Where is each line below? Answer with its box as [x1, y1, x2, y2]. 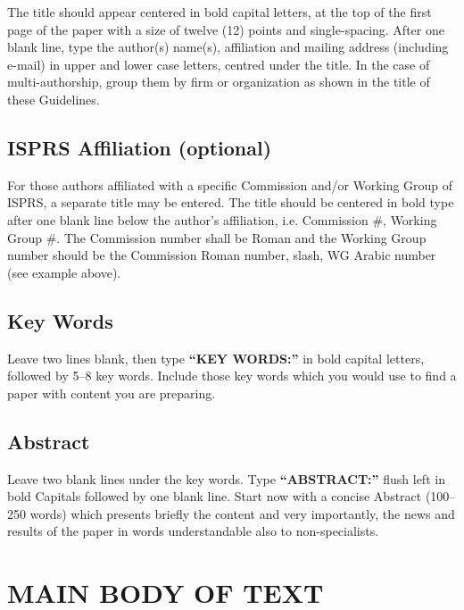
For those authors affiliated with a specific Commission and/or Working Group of [7, 175, 453, 194]
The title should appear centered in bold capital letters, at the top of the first [7, 3, 432, 21]
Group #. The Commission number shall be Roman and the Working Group [7, 228, 427, 247]
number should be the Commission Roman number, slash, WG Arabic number [7, 246, 436, 264]
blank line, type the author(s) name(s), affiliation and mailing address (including [7, 38, 449, 56]
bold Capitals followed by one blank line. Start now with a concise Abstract [7, 487, 422, 506]
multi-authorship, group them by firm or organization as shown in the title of [7, 72, 430, 91]
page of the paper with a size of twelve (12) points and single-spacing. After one [7, 20, 444, 38]
